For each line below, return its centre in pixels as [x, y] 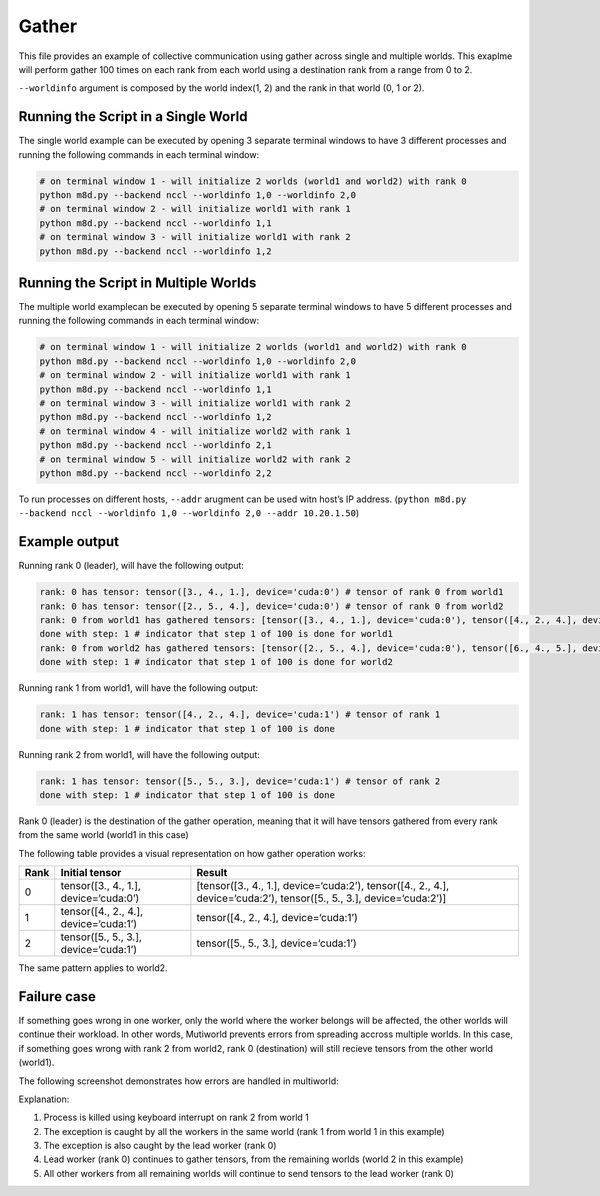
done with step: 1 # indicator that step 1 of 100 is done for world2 [216, 662]
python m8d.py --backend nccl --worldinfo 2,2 [155, 473]
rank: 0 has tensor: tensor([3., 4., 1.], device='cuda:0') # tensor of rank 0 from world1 [271, 592]
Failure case [57, 996]
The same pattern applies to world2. [93, 968]
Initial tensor [91, 873]
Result [212, 873]
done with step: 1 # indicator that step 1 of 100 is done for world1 [216, 634]
